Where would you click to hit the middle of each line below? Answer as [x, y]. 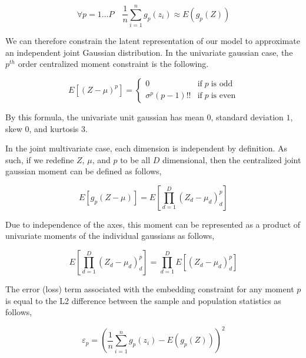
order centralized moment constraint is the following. [113, 64]
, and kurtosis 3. [58, 128]
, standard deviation [247, 116]
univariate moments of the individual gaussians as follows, [110, 236]
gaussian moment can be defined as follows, [84, 171]
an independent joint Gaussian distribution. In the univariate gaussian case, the [149, 52]
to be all [135, 159]
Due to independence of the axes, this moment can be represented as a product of [153, 224]
